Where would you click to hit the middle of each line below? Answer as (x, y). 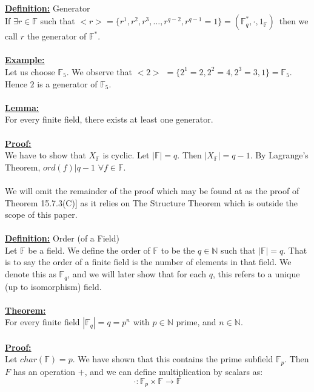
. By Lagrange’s (279, 155)
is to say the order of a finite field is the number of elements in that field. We (148, 262)
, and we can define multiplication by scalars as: (174, 371)
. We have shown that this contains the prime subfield (173, 359)
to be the (178, 250)
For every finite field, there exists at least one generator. (109, 119)
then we (294, 21)
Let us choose (30, 71)
